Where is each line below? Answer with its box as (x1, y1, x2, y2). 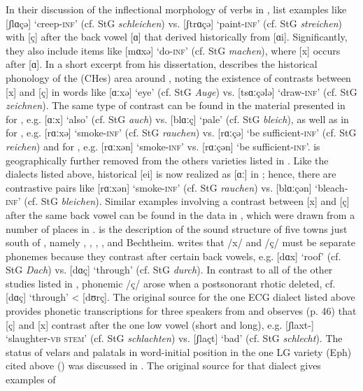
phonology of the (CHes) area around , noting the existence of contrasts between (6, 70, 351, 85)
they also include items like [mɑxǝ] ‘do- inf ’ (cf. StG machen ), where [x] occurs (6, 43, 341, 57)
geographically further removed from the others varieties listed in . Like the (6, 152, 329, 167)
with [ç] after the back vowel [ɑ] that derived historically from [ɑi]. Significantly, (6, 29, 348, 44)
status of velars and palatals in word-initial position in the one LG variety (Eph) (6, 344, 352, 359)
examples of (6, 372, 56, 387)
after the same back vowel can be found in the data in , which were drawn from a (6, 207, 355, 222)
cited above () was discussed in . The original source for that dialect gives (6, 358, 321, 373)
